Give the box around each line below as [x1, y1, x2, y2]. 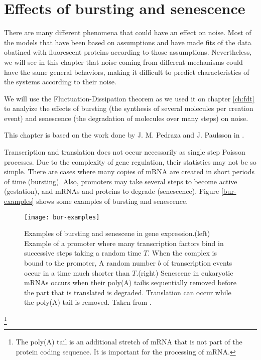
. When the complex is [148, 248, 217, 258]
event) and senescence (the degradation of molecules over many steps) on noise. [4, 112, 248, 123]
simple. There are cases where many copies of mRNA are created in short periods [4, 166, 255, 177]
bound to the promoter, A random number [24, 258, 156, 268]
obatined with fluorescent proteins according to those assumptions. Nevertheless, [4, 47, 252, 57]
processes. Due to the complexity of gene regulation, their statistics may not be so [4, 156, 256, 167]
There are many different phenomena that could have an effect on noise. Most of [4, 27, 251, 38]
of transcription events [163, 258, 232, 268]
